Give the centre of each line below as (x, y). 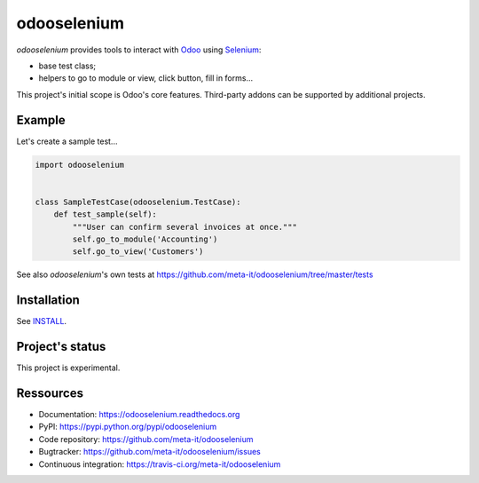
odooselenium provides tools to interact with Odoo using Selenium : (139, 50)
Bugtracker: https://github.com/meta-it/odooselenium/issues (149, 452)
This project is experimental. (68, 368)
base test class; (67, 66)
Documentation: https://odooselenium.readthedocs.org (139, 415)
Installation (48, 301)
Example (41, 120)
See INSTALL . (41, 321)
